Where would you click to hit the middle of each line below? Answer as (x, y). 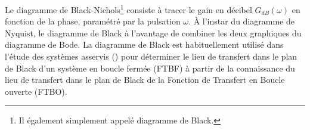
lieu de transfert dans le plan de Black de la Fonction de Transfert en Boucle (145, 80)
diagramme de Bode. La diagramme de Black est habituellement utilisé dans (144, 44)
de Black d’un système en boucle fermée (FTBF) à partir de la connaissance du (150, 68)
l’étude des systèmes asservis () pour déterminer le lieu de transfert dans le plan (151, 56)
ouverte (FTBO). (36, 91)
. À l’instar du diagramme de (241, 21)
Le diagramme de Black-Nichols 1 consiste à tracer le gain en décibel (128, 9)
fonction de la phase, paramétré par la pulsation (93, 21)
